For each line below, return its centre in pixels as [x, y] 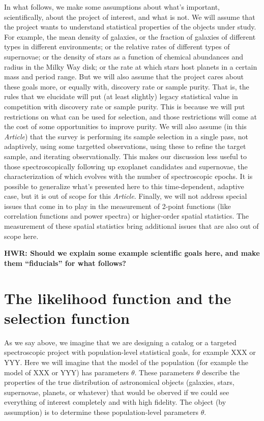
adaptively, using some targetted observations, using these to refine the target [125, 146]
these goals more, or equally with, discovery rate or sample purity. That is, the [127, 86]
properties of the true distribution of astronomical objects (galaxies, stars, [119, 382]
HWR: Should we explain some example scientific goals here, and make [132, 253]
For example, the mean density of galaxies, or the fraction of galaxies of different [130, 36]
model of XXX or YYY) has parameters [67, 372]
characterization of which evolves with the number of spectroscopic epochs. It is [128, 176]
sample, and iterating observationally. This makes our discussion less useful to [125, 156]
